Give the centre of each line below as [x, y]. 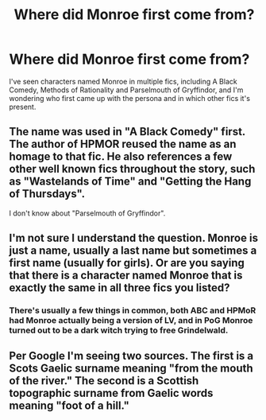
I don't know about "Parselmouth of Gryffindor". [87, 213]
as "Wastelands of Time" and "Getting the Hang [130, 182]
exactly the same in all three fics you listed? [120, 288]
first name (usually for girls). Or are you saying [127, 263]
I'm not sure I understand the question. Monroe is [134, 238]
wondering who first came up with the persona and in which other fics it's [130, 98]
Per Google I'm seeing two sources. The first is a [131, 356]
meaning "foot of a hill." [69, 406]
